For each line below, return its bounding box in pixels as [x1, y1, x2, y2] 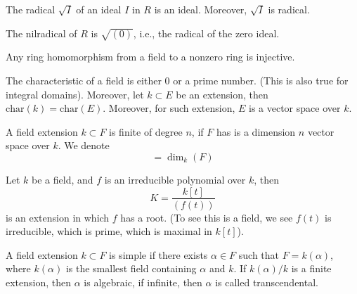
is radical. [268, 2, 310, 16]
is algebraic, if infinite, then [84, 274, 202, 289]
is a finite [291, 261, 332, 276]
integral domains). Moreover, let [6, 87, 144, 101]
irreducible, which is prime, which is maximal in [6, 224, 212, 238]
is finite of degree [109, 124, 183, 139]
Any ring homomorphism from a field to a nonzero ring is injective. [6, 49, 295, 64]
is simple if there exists [109, 247, 208, 262]
